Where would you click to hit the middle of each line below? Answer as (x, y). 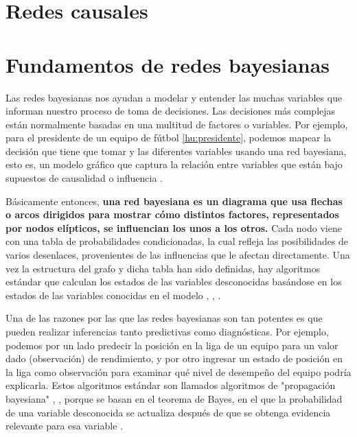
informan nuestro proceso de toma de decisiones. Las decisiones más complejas (171, 111)
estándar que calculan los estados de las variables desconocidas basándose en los (174, 282)
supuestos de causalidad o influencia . (84, 178)
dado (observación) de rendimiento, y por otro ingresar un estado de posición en (174, 358)
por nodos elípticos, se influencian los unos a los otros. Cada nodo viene (174, 227)
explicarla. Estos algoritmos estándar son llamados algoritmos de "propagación (171, 385)
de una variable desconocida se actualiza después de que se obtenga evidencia (168, 412)
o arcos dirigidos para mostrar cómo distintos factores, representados (172, 214)
